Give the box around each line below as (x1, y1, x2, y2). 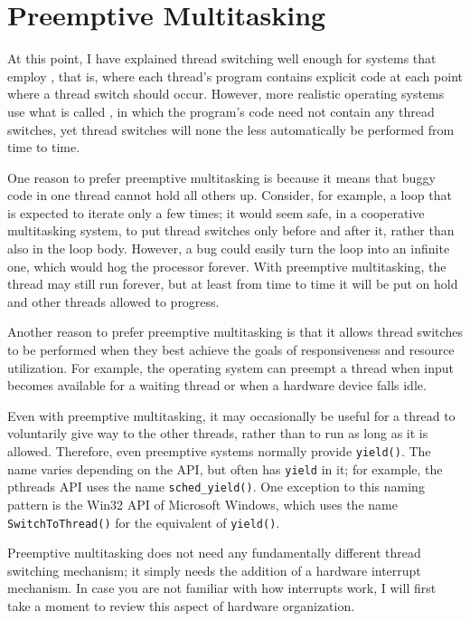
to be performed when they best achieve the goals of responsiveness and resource (7, 340, 455, 359)
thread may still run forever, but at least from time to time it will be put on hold (7, 274, 458, 293)
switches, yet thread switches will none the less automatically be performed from (7, 119, 455, 139)
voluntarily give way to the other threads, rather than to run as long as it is (7, 424, 428, 443)
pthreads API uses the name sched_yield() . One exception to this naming (7, 477, 425, 496)
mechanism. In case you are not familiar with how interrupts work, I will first (7, 578, 437, 597)
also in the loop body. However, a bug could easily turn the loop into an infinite (7, 239, 450, 258)
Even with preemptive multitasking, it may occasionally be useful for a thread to (7, 406, 456, 425)
